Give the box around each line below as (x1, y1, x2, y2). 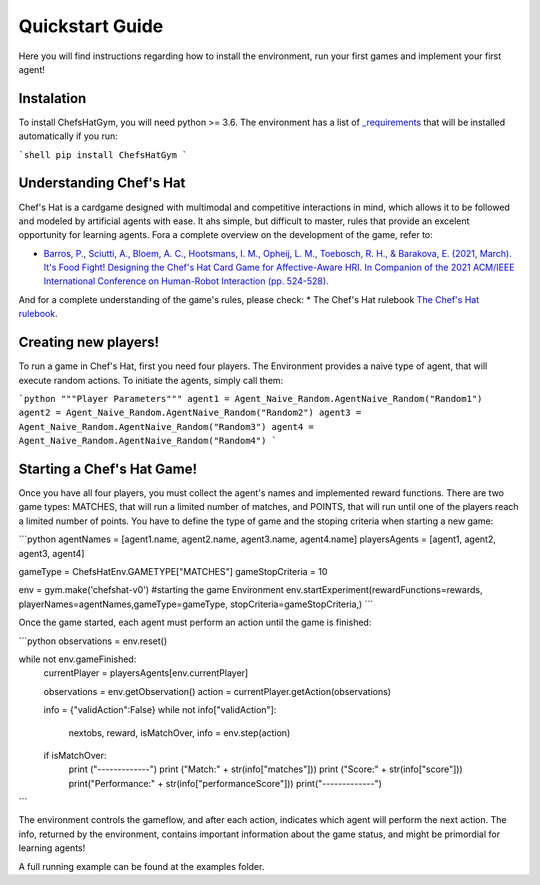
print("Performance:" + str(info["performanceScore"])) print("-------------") (68, 777, 382, 789)
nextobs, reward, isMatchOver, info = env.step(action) (68, 726, 291, 739)
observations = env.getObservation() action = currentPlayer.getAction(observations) (43, 685, 392, 697)
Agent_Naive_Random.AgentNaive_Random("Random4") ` (18, 435, 278, 447)
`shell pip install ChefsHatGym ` (18, 149, 188, 160)
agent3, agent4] (18, 547, 85, 559)
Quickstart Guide (18, 15, 164, 37)
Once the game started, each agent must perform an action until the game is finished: (18, 616, 372, 629)
